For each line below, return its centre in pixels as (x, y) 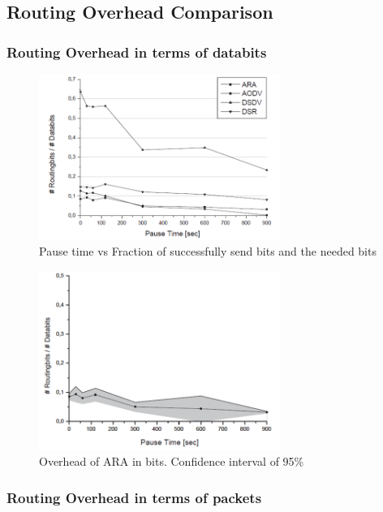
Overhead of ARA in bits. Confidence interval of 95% (172, 461)
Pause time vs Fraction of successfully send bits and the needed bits (208, 251)
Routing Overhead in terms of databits (137, 52)
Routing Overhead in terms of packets (134, 497)
